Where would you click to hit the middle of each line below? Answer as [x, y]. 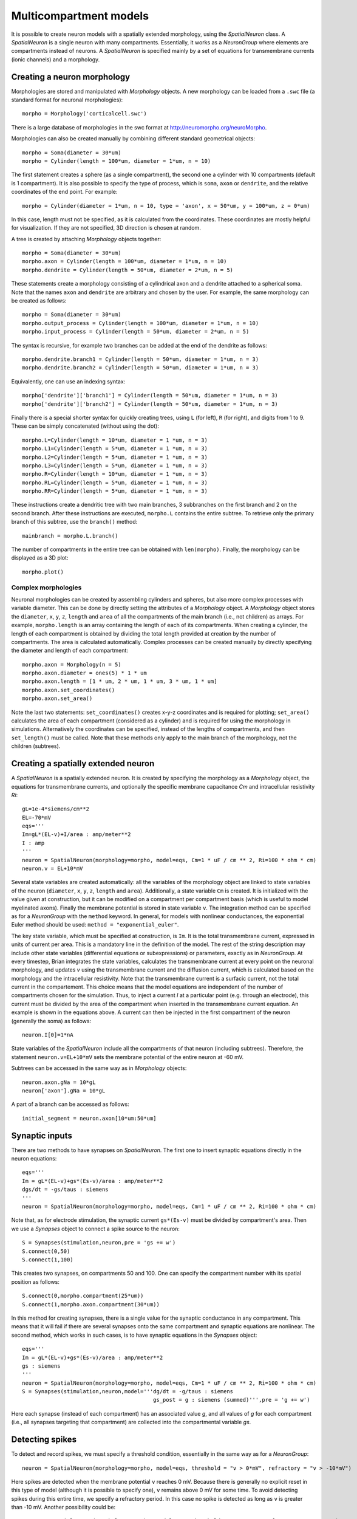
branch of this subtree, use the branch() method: [74, 522]
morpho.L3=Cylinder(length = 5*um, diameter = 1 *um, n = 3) [115, 465]
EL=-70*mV [36, 818]
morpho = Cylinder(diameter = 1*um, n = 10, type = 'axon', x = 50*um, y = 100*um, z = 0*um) [166, 206]
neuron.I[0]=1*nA [48, 1035]
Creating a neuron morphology [71, 77]
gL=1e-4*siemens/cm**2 [56, 809]
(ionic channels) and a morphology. [56, 59]
